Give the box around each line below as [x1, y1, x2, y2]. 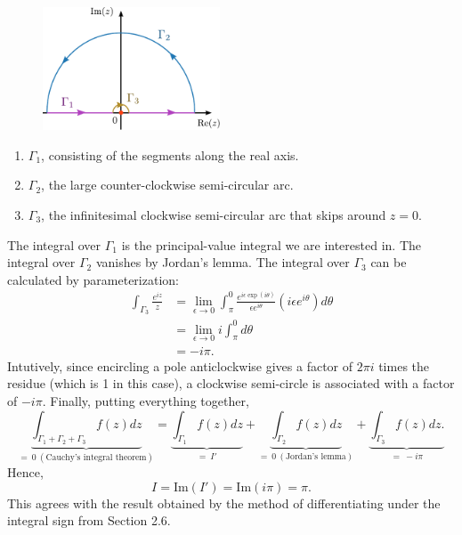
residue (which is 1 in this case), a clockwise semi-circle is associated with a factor [7, 374, 455, 393]
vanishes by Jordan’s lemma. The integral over [95, 253, 350, 272]
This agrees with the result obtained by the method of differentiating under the [7, 493, 441, 512]
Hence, [7, 463, 44, 482]
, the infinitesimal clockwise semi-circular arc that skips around [41, 205, 386, 223]
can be [370, 253, 407, 272]
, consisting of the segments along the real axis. [41, 145, 299, 164]
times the [378, 356, 430, 375]
